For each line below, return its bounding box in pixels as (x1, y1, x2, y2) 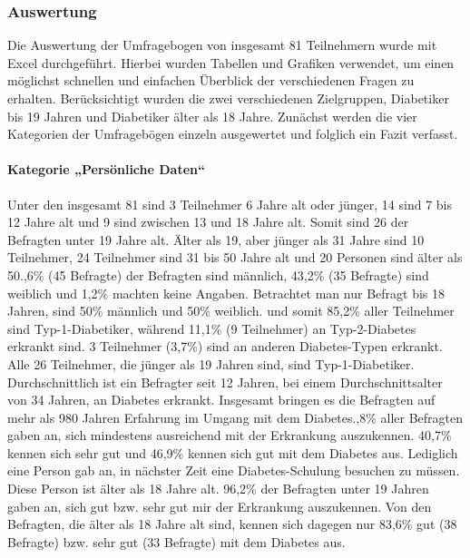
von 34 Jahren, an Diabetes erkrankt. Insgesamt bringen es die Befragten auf (7, 390, 436, 409)
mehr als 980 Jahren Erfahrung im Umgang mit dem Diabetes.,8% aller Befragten (7, 407, 464, 426)
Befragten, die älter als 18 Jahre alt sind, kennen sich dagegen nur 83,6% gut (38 (7, 514, 457, 534)
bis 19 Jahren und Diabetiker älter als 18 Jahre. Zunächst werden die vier (7, 106, 417, 125)
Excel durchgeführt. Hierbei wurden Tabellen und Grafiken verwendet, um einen (7, 53, 455, 72)
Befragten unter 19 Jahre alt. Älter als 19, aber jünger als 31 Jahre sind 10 (7, 230, 425, 249)
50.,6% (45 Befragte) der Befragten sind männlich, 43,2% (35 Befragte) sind (7, 265, 429, 284)
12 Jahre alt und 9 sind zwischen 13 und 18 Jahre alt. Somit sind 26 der (7, 212, 409, 231)
